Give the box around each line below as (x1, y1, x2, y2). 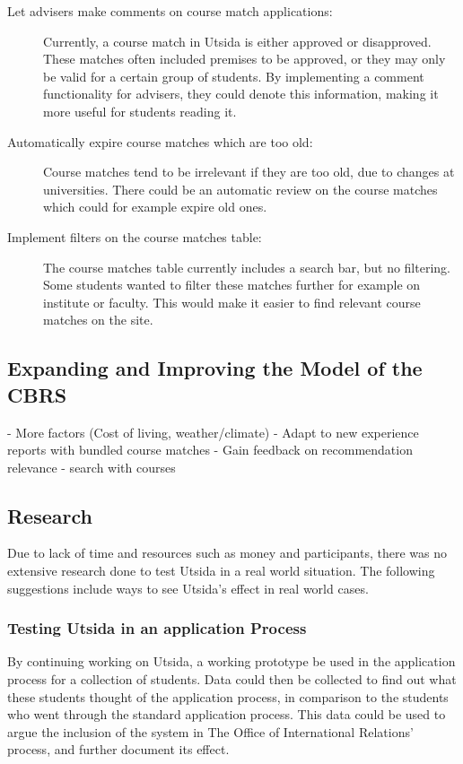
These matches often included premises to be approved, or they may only (43, 49, 446, 68)
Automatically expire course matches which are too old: (7, 132, 313, 151)
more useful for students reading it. (43, 101, 237, 120)
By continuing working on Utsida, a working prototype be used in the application (7, 652, 456, 671)
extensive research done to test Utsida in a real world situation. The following (7, 561, 435, 580)
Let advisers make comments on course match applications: (7, 2, 333, 20)
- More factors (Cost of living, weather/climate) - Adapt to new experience (7, 422, 419, 441)
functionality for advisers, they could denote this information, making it (43, 84, 439, 103)
